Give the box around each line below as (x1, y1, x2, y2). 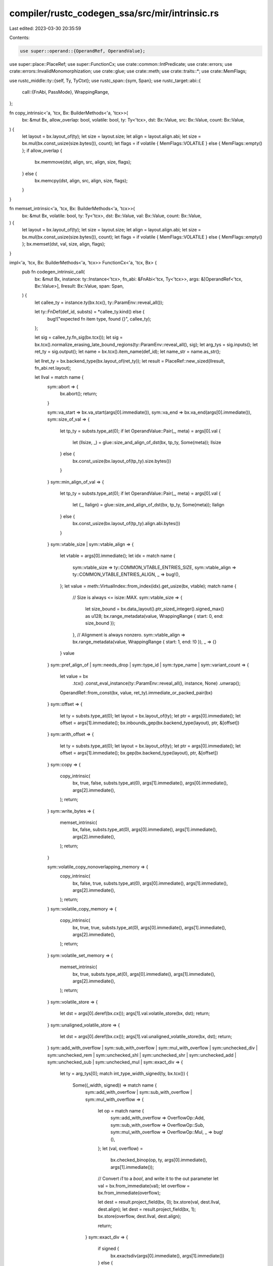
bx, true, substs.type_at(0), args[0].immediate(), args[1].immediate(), (72, 971, 216, 977)
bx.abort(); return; (60, 390, 98, 397)
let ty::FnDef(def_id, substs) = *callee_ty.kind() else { (34, 309, 145, 315)
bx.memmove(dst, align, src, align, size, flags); (34, 159, 131, 165)
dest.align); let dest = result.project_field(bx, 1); (98, 1206, 196, 1212)
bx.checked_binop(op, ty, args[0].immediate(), (110, 1157, 207, 1163)
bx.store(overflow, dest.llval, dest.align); (98, 1213, 181, 1219)
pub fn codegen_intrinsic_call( (22, 269, 85, 275)
